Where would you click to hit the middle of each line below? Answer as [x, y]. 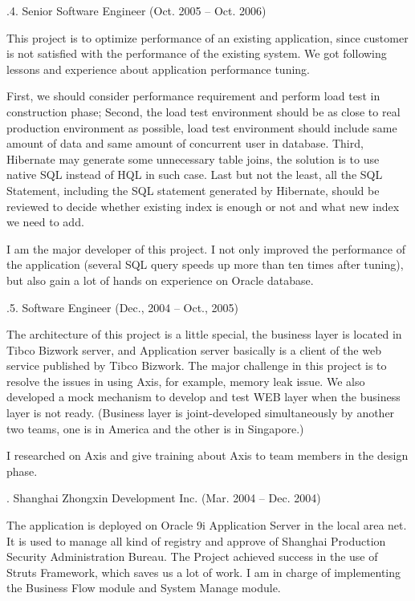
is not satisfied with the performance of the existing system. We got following [197, 53]
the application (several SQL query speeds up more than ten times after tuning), [205, 264]
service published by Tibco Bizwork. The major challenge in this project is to [197, 365]
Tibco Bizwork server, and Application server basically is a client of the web [194, 349]
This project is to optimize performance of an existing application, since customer [207, 37]
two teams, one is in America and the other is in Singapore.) [155, 428]
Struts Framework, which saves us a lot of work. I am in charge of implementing [204, 572]
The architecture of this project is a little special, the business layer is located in [204, 334]
